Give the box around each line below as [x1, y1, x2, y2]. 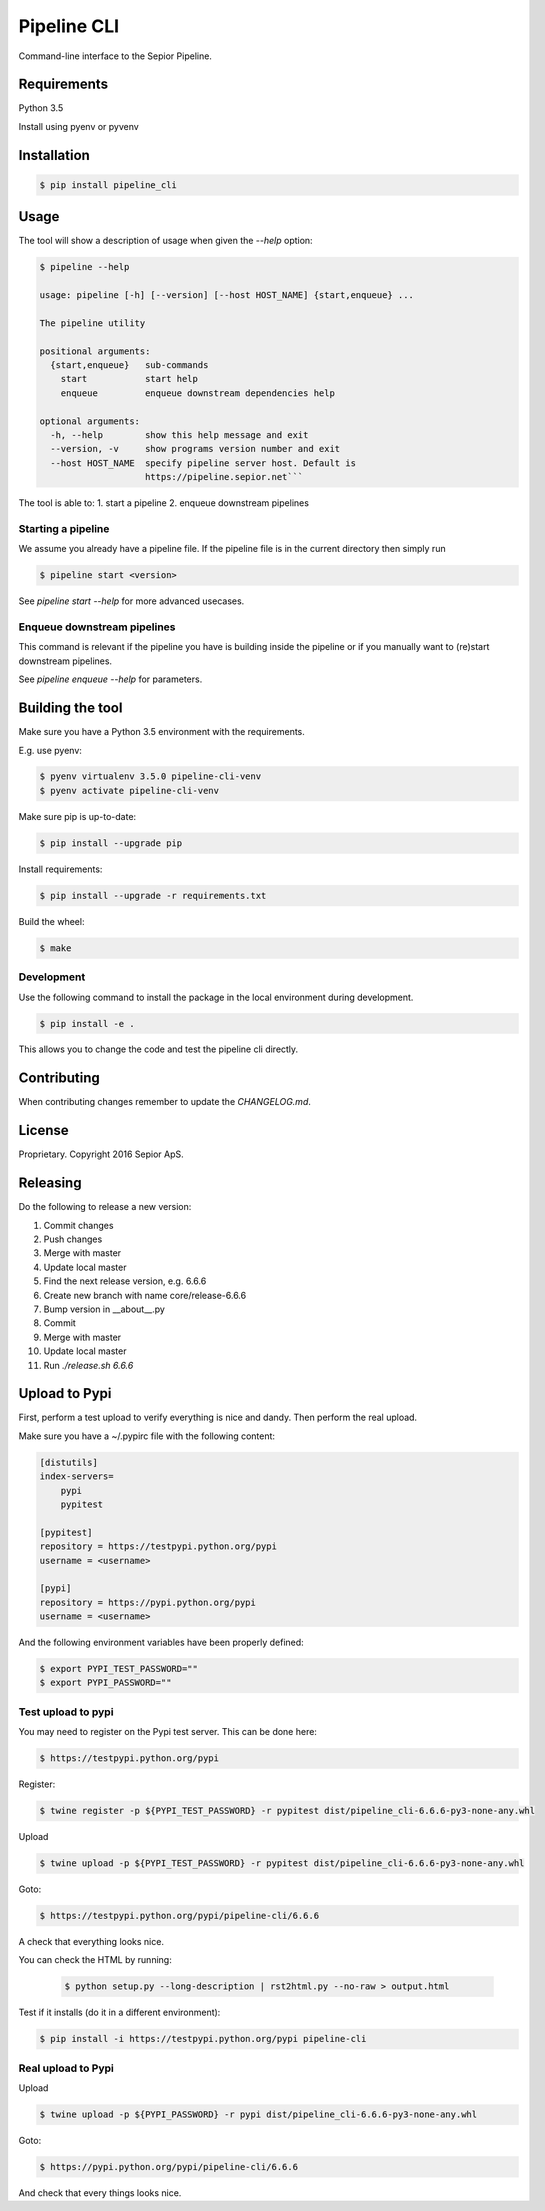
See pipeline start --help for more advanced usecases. [18, 595, 245, 607]
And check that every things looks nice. [18, 2187, 182, 2199]
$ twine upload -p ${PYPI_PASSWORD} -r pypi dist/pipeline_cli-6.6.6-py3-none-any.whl [39, 2109, 478, 2120]
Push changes [43, 1233, 103, 1245]
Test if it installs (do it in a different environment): [18, 2006, 221, 2019]
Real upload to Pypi [18, 2061, 114, 2075]
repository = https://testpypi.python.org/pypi [39, 1541, 277, 1552]
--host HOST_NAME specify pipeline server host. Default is [50, 457, 357, 469]
